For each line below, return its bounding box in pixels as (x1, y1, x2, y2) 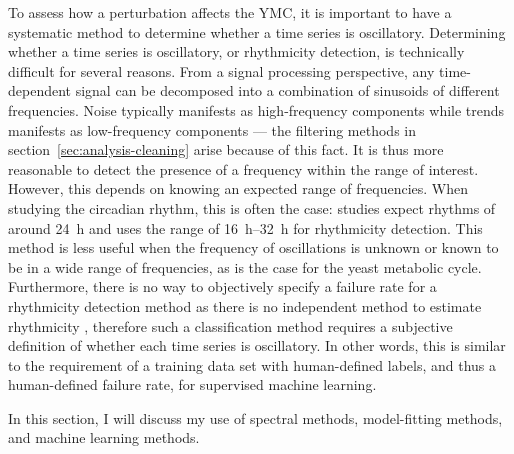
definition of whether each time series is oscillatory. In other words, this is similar (8, 335, 506, 356)
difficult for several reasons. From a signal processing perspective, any (8, 60, 435, 81)
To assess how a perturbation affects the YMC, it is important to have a (8, 2, 452, 22)
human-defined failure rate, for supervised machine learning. (8, 374, 377, 395)
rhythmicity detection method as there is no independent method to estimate (8, 295, 482, 316)
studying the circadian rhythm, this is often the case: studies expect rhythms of (8, 197, 496, 218)
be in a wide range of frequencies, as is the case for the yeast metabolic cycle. (8, 256, 482, 277)
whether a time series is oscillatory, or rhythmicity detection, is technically (8, 41, 465, 62)
